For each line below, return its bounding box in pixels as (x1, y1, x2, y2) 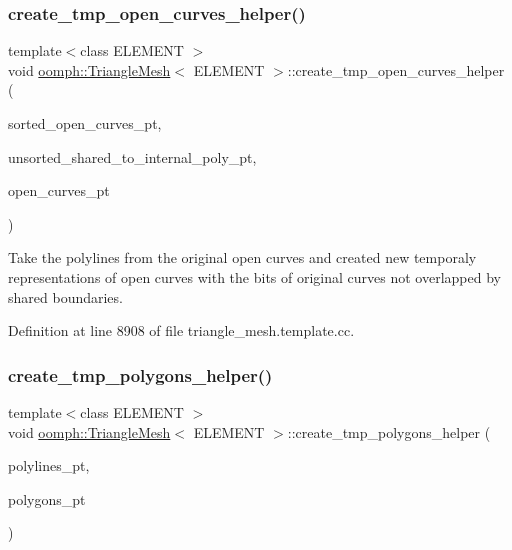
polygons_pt (8, 488, 86, 509)
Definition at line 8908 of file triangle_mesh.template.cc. (8, 320, 355, 341)
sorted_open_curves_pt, (8, 113, 162, 133)
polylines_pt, (8, 455, 90, 476)
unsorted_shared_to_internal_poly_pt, (8, 146, 257, 167)
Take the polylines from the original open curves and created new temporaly (8, 247, 477, 268)
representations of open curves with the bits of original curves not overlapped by (8, 266, 501, 287)
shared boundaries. (8, 286, 123, 307)
